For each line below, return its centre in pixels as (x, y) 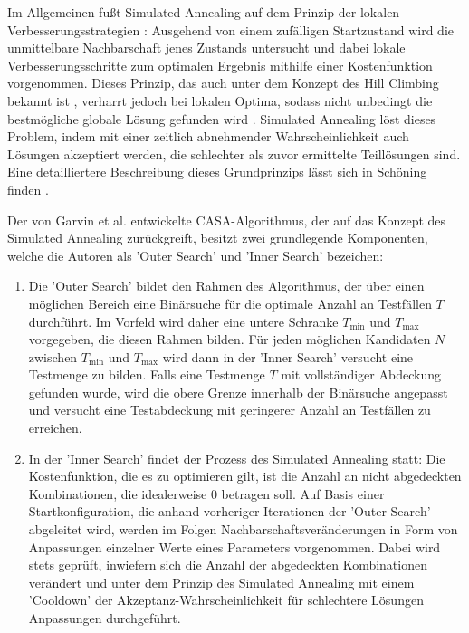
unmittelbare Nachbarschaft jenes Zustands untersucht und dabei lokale (206, 48)
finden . (28, 189)
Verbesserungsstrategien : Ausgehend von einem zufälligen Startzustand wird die (231, 29)
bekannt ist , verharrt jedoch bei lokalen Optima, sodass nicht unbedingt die (220, 100)
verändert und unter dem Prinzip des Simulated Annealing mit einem (221, 582)
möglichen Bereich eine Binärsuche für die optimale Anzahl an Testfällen (230, 303)
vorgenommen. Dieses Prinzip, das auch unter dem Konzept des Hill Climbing (223, 83)
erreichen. (55, 428)
